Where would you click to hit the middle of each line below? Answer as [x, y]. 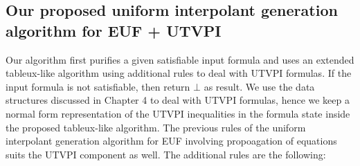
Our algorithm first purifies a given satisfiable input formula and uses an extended [180, 59]
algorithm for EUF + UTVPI [114, 30]
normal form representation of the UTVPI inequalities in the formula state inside [178, 113]
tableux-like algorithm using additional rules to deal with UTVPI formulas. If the [179, 73]
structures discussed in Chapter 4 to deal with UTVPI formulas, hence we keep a [178, 100]
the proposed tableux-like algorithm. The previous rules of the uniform [156, 127]
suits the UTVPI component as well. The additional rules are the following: [166, 154]
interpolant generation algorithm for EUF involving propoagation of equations [171, 141]
